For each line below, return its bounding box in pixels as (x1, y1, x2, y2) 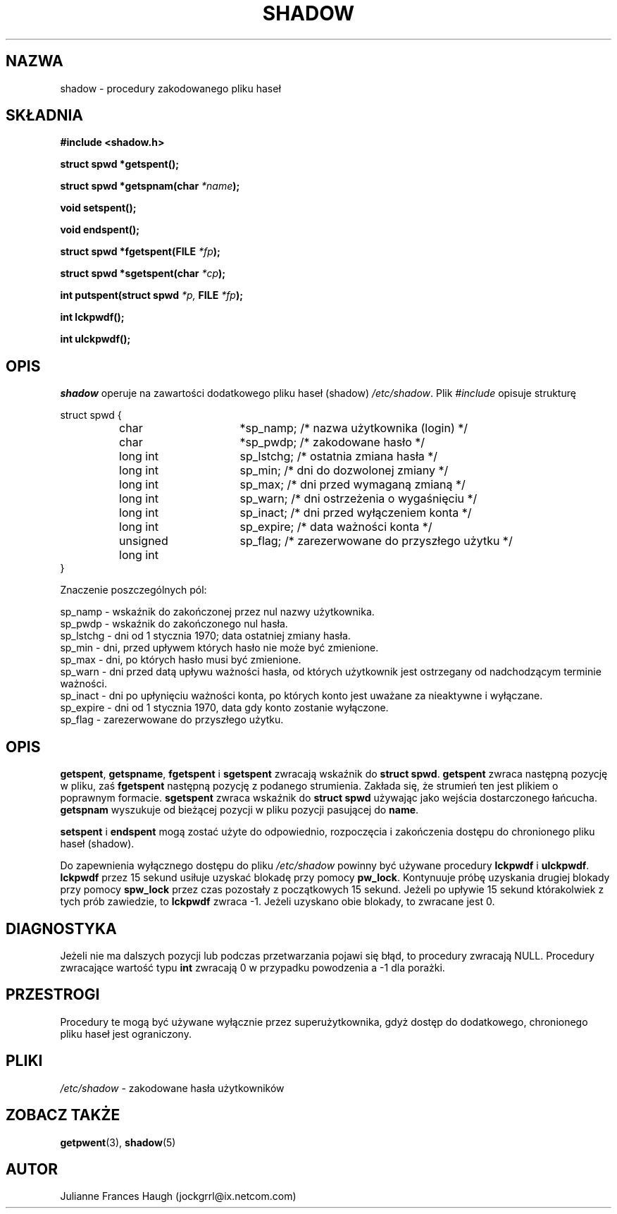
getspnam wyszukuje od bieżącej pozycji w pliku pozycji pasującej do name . (60, 804, 419, 816)
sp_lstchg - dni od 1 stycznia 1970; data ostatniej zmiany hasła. (60, 630, 351, 642)
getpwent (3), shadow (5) (60, 1136, 176, 1148)
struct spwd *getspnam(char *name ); (60, 180, 240, 192)
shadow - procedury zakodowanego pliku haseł (60, 82, 281, 94)
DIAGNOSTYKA (6, 919, 117, 938)
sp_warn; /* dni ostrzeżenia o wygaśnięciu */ (239, 491, 478, 506)
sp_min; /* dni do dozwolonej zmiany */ (239, 463, 449, 478)
